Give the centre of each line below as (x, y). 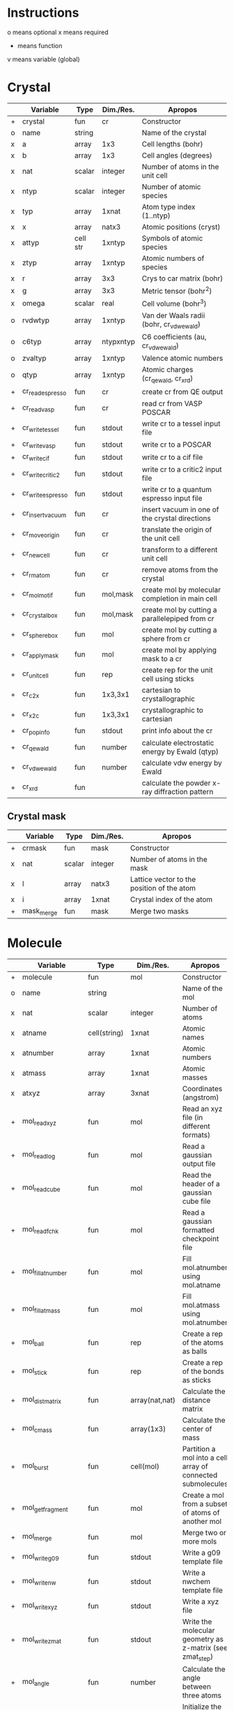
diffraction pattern (184, 791)
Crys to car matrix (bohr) (182, 278)
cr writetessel (40, 428)
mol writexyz (40, 1606)
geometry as (203, 1639)
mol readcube (41, 1188)
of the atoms (203, 1343)
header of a (201, 1183)
